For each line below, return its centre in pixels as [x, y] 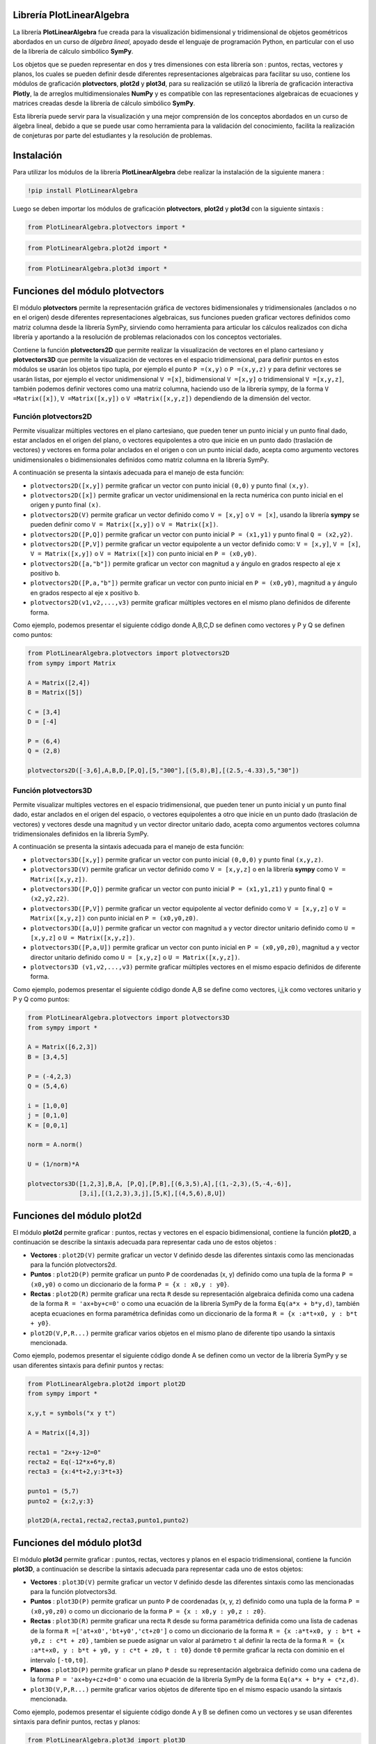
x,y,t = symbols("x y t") [72, 1413]
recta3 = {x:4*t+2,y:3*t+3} [75, 1472]
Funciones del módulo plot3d [77, 1543]
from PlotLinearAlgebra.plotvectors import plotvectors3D [128, 1018]
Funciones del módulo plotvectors [89, 291]
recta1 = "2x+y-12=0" [64, 1452]
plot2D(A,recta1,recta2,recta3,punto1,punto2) [108, 1520]
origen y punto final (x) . [65, 505]
